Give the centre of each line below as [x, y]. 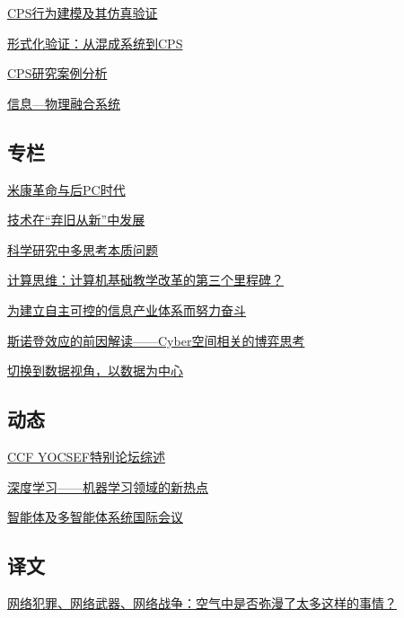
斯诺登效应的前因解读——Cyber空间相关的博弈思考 [156, 340]
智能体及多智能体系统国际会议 [95, 517]
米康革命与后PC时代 [66, 189]
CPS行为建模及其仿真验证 [83, 13]
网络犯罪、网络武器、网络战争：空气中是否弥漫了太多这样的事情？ [202, 602]
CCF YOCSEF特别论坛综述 [86, 456]
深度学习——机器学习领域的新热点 [108, 486]
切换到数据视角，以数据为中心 [95, 371]
